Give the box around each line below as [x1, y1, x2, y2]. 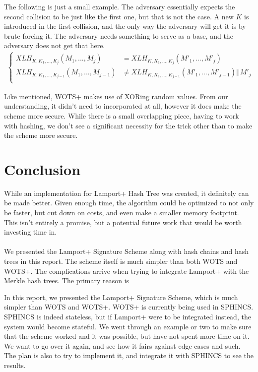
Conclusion [4, 159, 81, 179]
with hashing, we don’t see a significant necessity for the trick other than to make [4, 120, 253, 130]
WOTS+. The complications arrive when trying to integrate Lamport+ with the [4, 265, 249, 276]
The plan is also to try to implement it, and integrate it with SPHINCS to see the [4, 350, 254, 361]
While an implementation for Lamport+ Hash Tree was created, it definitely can [4, 187, 249, 198]
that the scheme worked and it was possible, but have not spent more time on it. [4, 331, 250, 341]
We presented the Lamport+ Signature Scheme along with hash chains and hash [4, 246, 249, 256]
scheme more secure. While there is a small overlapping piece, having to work [4, 110, 239, 121]
